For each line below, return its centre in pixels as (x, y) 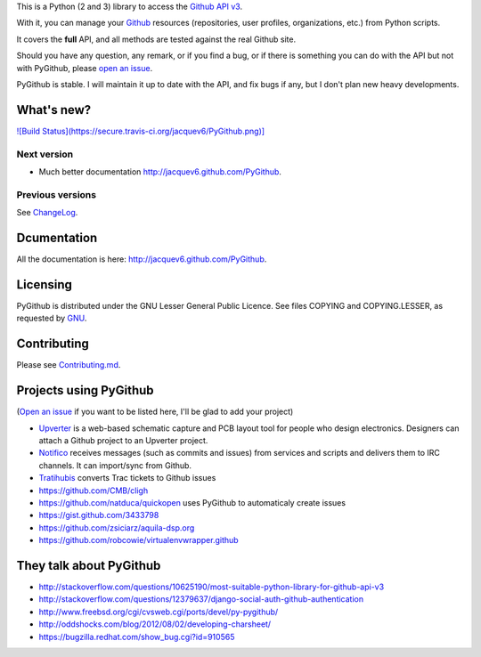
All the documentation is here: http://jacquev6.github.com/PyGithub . (142, 259)
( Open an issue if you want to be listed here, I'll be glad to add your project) (155, 412)
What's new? (54, 110)
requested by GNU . (52, 318)
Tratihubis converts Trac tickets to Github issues (127, 478)
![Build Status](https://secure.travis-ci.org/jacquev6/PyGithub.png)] (141, 131)
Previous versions (57, 194)
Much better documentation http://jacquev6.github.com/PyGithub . (160, 172)
